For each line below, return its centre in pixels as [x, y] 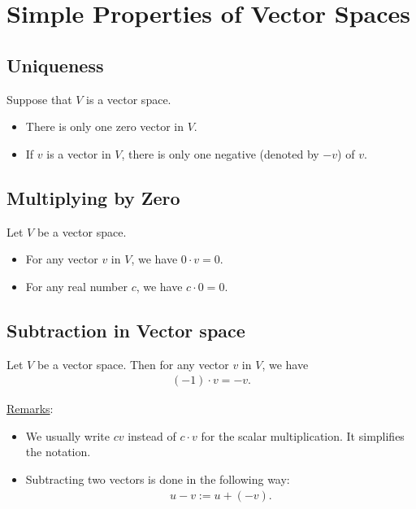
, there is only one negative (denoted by [220, 153]
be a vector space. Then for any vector [133, 364]
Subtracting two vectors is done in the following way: [158, 479]
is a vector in [79, 153]
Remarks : [30, 409]
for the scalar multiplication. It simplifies [303, 435]
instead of [152, 435]
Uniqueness [55, 65]
